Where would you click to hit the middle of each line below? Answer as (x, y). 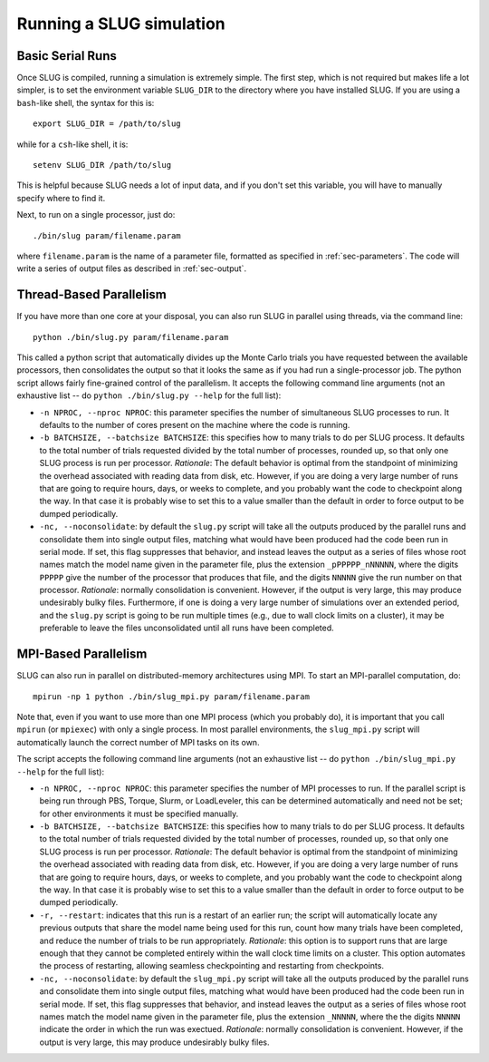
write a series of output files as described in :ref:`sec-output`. (132, 268)
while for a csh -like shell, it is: (72, 144)
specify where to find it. (61, 198)
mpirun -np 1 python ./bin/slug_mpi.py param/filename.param (171, 697)
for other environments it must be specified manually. (139, 814)
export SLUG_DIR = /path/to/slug (107, 124)
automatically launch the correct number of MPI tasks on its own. (138, 742)
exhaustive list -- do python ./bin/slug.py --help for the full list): (149, 395)
